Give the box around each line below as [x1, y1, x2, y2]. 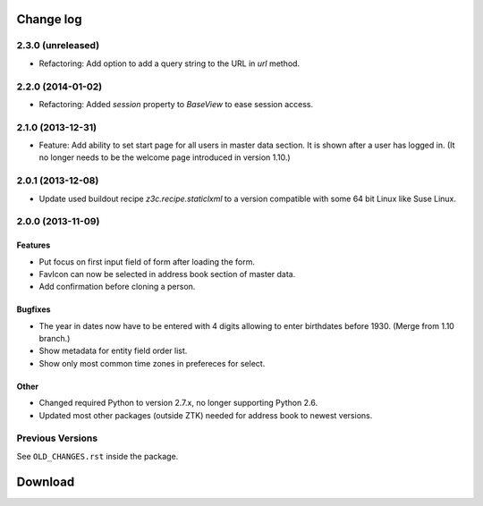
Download [16, 474, 75, 489]
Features [16, 240, 51, 250]
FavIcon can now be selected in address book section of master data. [38, 268, 296, 279]
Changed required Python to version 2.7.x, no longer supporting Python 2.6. [38, 398, 318, 409]
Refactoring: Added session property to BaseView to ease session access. [38, 98, 313, 109]
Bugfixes [16, 304, 51, 315]
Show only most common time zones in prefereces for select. [38, 358, 266, 368]
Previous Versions [16, 432, 98, 444]
